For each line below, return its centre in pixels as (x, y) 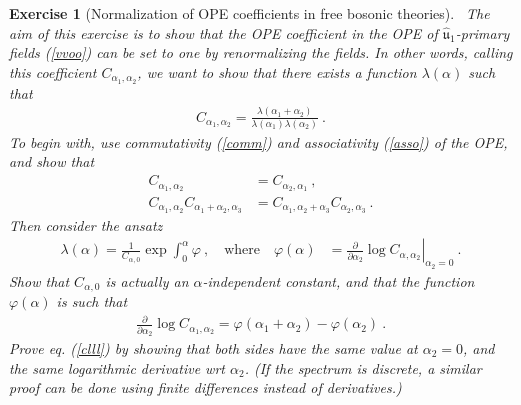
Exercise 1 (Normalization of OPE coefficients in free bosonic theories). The (249, 13)
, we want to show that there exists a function (277, 71)
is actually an (147, 280)
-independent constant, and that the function (338, 280)
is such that (92, 301)
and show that (52, 161)
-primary (482, 32)
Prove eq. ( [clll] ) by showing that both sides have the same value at (213, 348)
